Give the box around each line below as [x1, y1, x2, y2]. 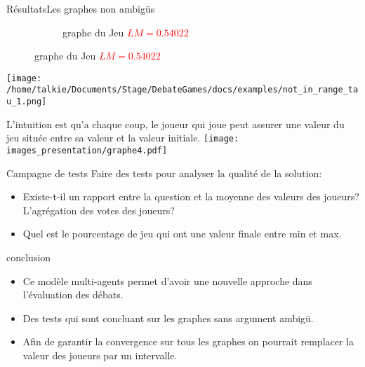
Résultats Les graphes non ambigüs [6, 1, 155, 15]
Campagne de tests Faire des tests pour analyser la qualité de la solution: [6, 165, 322, 180]
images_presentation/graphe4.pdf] [6, 146, 168, 155]
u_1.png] [6, 97, 47, 107]
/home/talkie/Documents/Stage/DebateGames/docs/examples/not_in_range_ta [6, 85, 359, 95]
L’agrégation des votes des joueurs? [22, 202, 175, 217]
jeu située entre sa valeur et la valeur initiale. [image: [6, 130, 239, 145]
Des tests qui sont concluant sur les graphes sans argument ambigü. [22, 310, 314, 325]
